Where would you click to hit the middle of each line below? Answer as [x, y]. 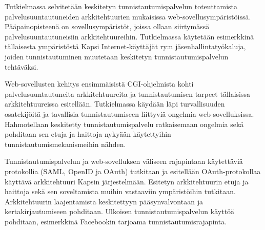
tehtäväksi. [22, 66]
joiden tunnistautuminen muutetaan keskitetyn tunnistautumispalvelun [117, 56]
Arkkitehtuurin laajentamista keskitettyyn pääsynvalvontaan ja [104, 201]
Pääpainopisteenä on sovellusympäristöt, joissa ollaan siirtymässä [107, 26]
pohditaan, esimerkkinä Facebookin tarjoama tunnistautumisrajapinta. [116, 221]
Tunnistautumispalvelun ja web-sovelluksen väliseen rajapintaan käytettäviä [124, 161]
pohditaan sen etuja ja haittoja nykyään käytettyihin [88, 134]
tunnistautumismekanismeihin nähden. [65, 144]
